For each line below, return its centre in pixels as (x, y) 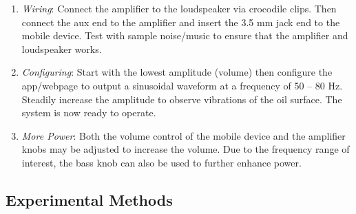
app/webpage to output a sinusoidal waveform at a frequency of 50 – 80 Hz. (182, 85)
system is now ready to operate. (89, 113)
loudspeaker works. (62, 49)
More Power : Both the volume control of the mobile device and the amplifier (184, 135)
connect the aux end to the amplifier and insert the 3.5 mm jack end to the (181, 22)
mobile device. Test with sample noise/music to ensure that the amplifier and (185, 35)
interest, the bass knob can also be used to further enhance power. (161, 162)
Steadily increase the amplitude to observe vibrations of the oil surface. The (182, 99)
